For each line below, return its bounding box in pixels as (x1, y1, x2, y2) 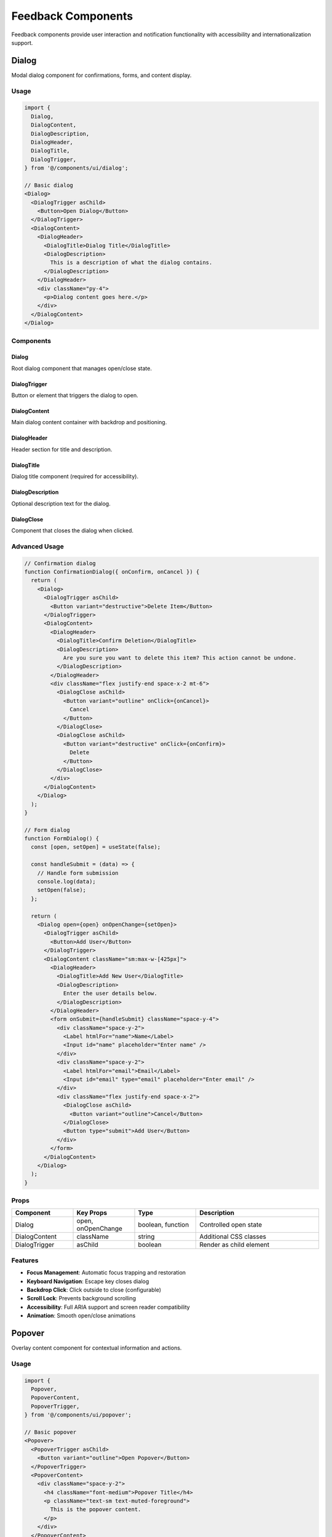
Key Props (76, 1209, 108, 1217)
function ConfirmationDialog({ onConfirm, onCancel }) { (24, 568, 200, 575)
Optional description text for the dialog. (11, 500, 111, 507)
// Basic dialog (24, 181, 74, 189)
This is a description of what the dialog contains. (50, 259, 213, 266)
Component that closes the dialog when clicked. (11, 527, 134, 534)
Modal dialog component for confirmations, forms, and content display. (11, 71, 192, 79)
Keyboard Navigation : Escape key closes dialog (26, 1278, 149, 1285)
